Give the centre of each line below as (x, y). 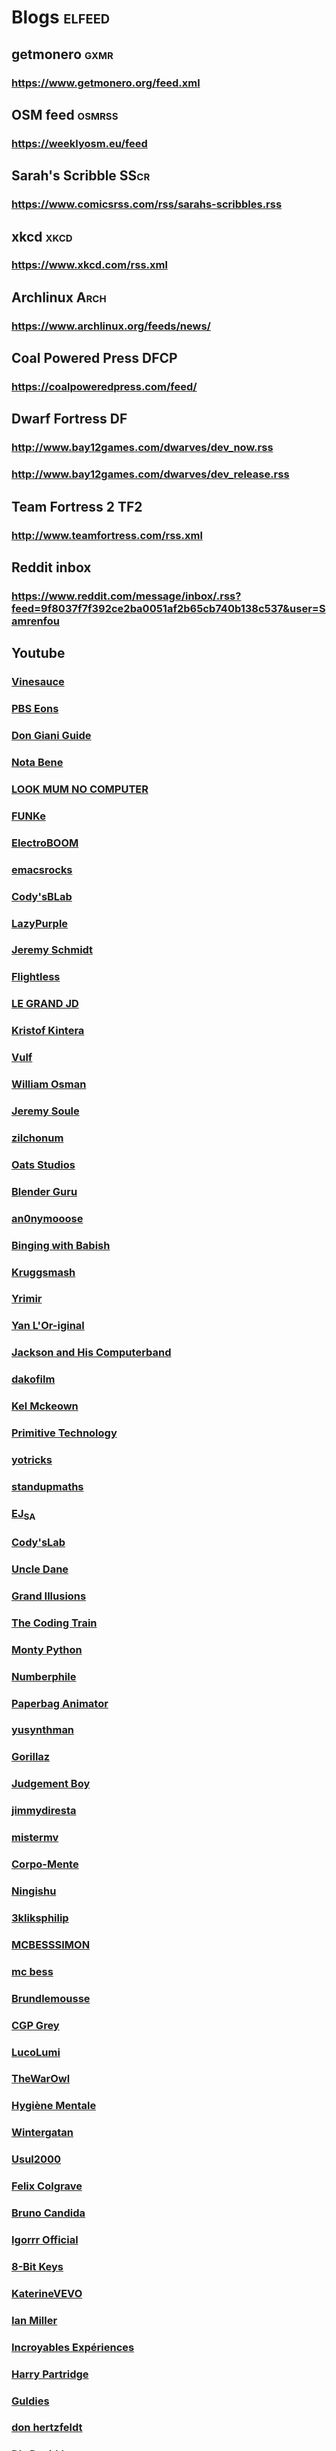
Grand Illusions (49, 1596)
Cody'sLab (38, 1542)
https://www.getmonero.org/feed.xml (106, 83)
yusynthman (43, 1730)
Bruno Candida (48, 2213)
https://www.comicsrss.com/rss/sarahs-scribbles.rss (147, 204)
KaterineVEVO (47, 2293)
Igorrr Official (45, 2239)
